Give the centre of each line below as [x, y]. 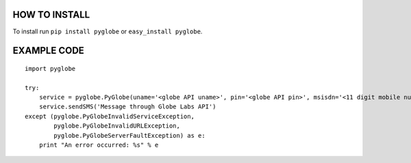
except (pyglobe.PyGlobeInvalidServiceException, [110, 116]
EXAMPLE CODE [49, 51]
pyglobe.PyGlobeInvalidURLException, [117, 126]
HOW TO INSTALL [51, 15]
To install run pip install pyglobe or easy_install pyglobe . [108, 31]
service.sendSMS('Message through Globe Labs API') [127, 107]
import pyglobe [50, 69]
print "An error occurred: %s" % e [99, 145]
